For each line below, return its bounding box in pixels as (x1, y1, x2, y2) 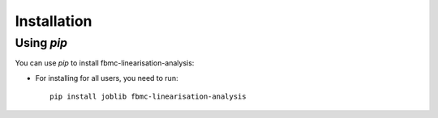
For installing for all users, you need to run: (35, 73, 178, 82)
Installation (15, 12, 92, 30)
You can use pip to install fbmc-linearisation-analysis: (15, 58, 195, 68)
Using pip (15, 36, 68, 50)
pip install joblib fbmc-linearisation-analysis (49, 92, 247, 101)
